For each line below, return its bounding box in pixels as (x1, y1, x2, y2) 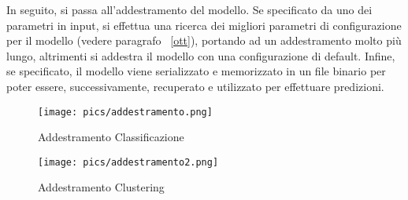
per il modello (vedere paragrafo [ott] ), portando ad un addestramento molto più (6, 32, 402, 49)
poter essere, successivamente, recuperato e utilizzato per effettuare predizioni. (6, 78, 384, 94)
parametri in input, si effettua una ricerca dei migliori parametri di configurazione (6, 16, 402, 33)
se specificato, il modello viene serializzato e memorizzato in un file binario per (6, 63, 386, 79)
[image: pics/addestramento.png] (38, 106, 213, 118)
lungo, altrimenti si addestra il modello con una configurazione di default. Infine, (6, 47, 395, 64)
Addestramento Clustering (38, 179, 165, 195)
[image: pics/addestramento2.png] (38, 156, 219, 168)
